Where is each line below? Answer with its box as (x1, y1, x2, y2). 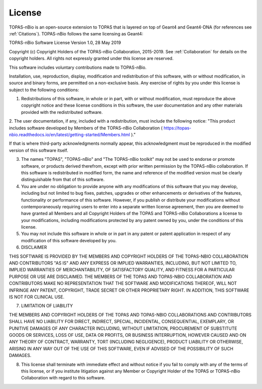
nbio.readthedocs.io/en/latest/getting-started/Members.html (9, 132, 131, 138)
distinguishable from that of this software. (21, 177, 105, 183)
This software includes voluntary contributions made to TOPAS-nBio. (9, 64, 147, 70)
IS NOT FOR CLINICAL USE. (9, 294, 65, 300)
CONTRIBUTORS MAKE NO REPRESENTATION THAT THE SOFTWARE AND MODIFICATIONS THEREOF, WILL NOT (9, 280, 237, 286)
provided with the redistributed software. (21, 109, 103, 115)
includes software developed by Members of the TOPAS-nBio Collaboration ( (9, 125, 163, 131)
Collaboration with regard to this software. (21, 375, 105, 381)
